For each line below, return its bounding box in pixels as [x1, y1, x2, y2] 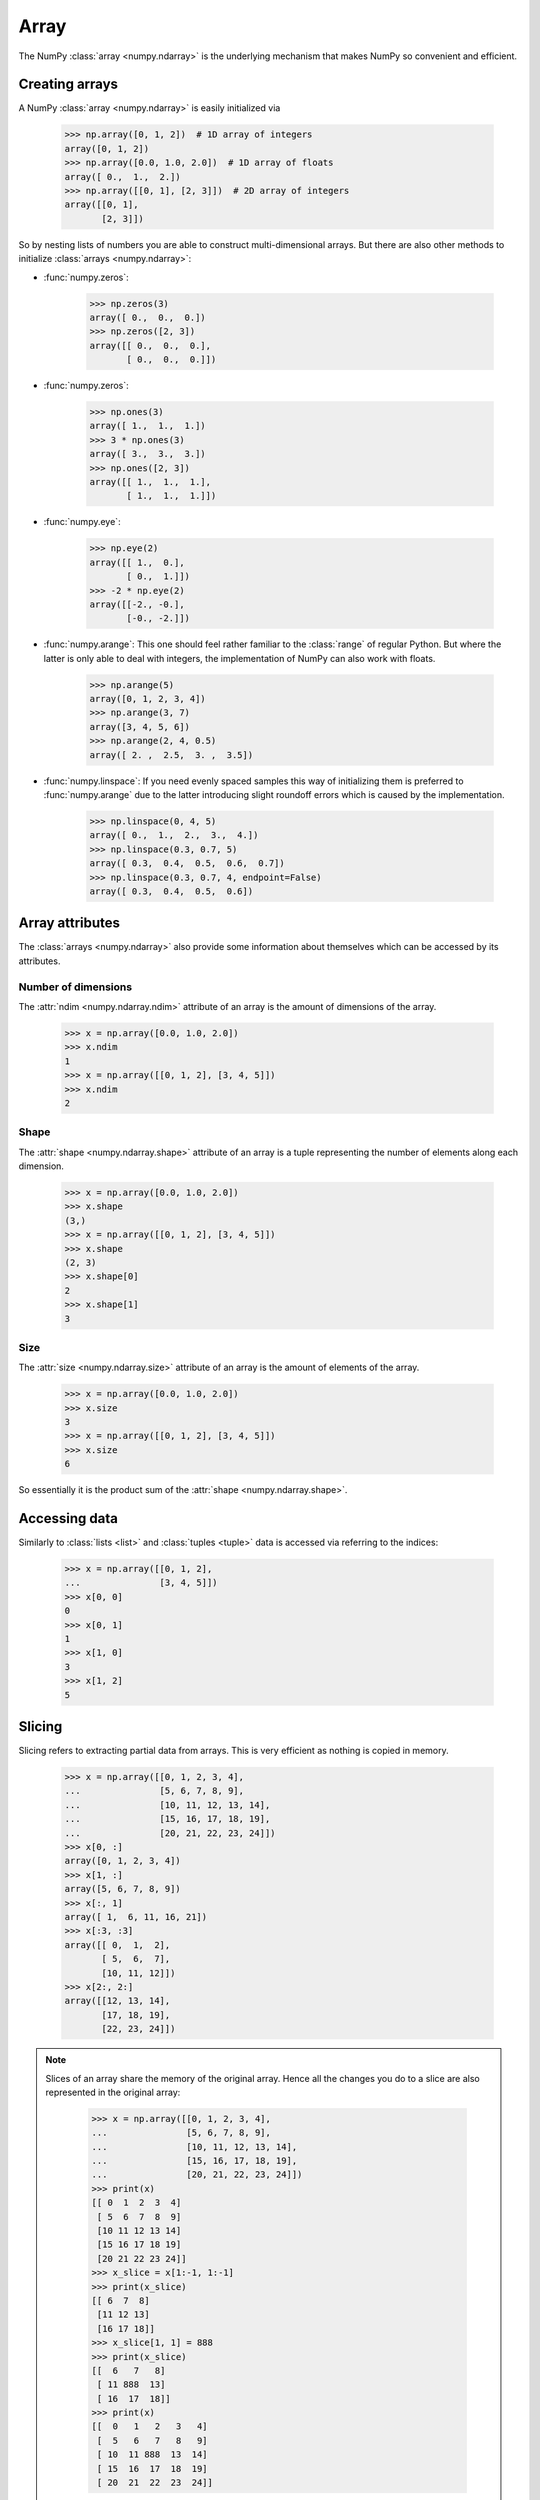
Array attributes [18, 915, 120, 932]
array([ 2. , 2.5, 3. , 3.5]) [89, 749, 254, 760]
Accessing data [18, 1510, 119, 1527]
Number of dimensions [18, 980, 133, 994]
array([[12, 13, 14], [64, 1995, 171, 2007]
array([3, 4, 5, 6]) [89, 721, 190, 732]
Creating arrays [18, 76, 119, 93]
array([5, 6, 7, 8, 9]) [64, 1883, 182, 1895]
